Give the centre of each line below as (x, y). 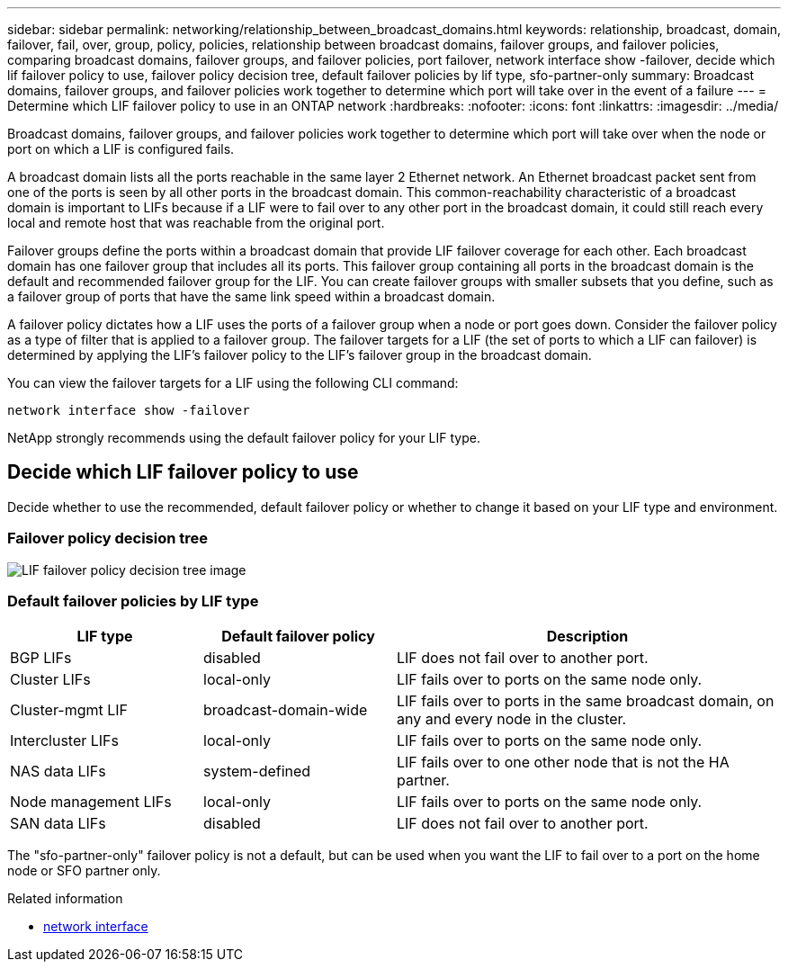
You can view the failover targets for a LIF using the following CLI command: (233, 383)
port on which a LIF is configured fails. (121, 149)
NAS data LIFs (58, 772)
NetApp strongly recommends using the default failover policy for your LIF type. (244, 438)
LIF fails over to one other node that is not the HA (563, 763)
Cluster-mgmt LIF (69, 710)
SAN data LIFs (58, 824)
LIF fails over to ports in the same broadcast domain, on (586, 701)
